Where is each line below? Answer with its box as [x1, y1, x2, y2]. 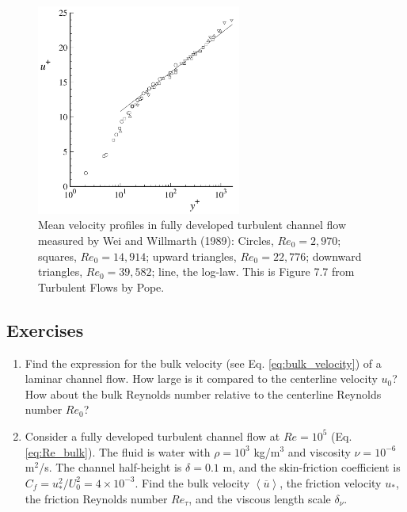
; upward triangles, [146, 247, 237, 264]
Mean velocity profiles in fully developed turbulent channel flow [38, 216, 347, 233]
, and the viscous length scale [188, 490, 331, 506]
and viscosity [287, 443, 351, 460]
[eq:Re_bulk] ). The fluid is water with [25, 443, 211, 460]
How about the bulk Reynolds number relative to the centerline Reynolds [25, 385, 382, 402]
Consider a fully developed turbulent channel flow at [25, 427, 280, 444]
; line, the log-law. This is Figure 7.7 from [151, 263, 355, 280]
